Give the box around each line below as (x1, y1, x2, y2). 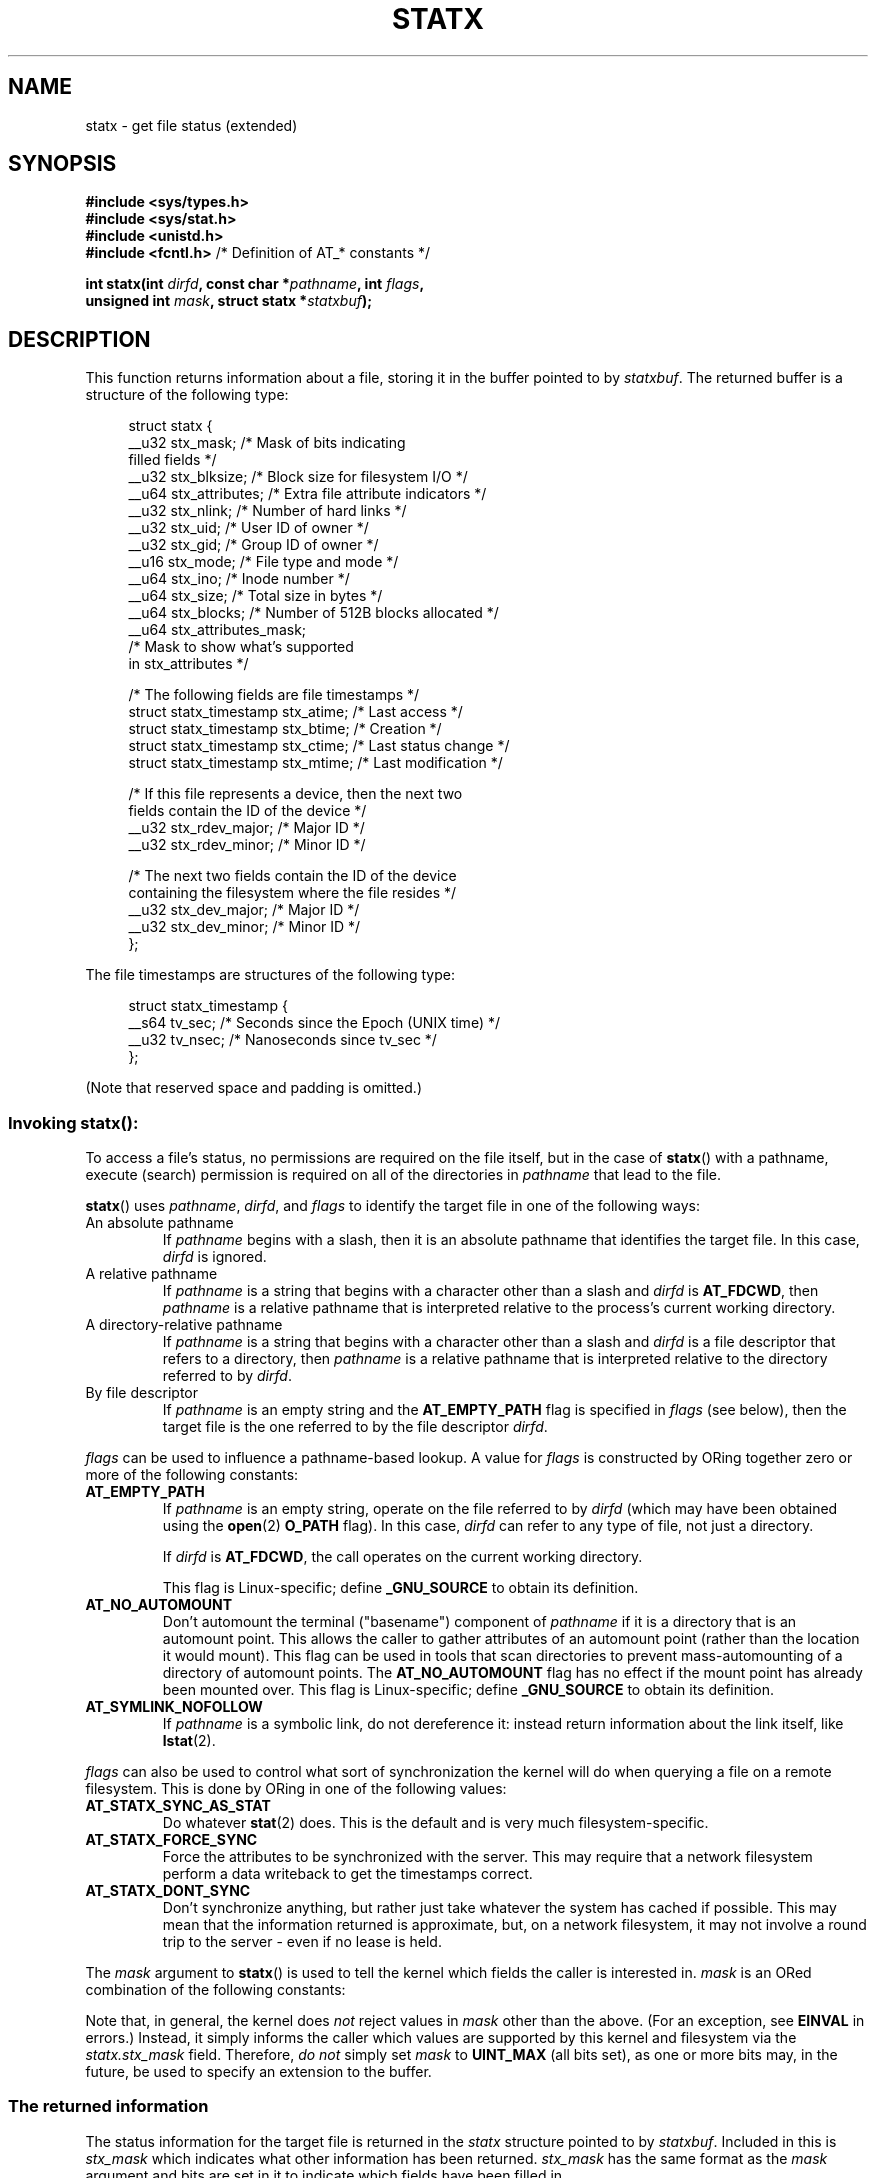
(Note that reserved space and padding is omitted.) (85, 1079, 422, 1097)
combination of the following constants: (85, 1981, 346, 1999)
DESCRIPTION (8, 326, 151, 352)
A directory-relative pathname (85, 1316, 283, 1334)
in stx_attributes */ (128, 655, 249, 673)
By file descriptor (85, 1384, 199, 1402)
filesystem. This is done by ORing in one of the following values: (85, 1780, 507, 1798)
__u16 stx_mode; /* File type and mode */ (128, 553, 399, 571)
